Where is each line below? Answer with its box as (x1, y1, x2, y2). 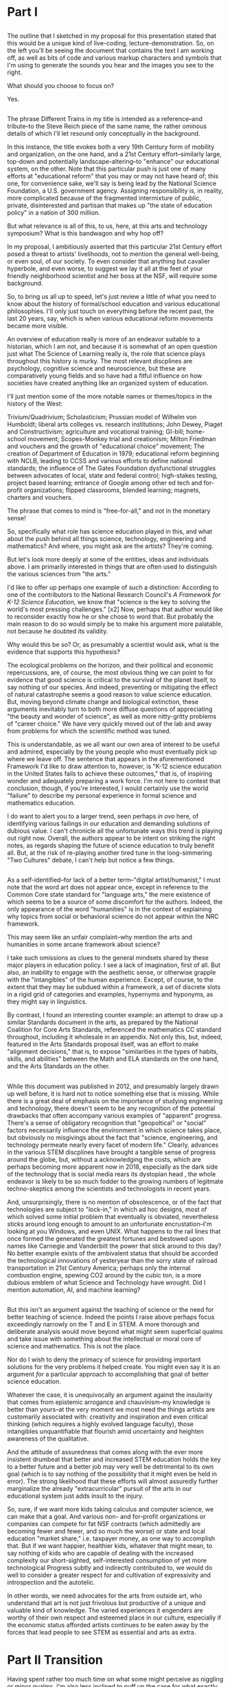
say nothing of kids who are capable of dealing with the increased (7, 1549, 194, 1558)
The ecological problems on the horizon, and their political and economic (7, 661, 214, 669)
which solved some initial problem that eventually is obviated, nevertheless (7, 1212, 219, 1220)
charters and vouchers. (7, 493, 73, 501)
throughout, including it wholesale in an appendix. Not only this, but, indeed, (7, 1033, 223, 1041)
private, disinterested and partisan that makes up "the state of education (7, 201, 213, 209)
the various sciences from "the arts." (7, 569, 111, 578)
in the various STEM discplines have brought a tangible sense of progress (7, 1147, 216, 1156)
